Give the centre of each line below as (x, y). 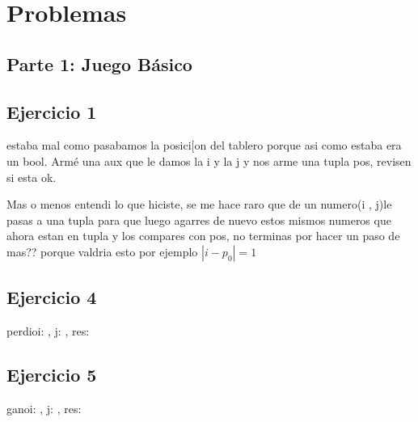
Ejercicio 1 (52, 111)
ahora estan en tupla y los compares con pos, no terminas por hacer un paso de (203, 236)
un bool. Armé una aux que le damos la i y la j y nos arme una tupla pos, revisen (209, 160)
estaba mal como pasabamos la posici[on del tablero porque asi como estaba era (204, 145)
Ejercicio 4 (52, 297)
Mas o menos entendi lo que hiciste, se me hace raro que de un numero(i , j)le (199, 204)
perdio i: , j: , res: (48, 331)
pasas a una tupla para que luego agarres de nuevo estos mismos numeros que (199, 219)
